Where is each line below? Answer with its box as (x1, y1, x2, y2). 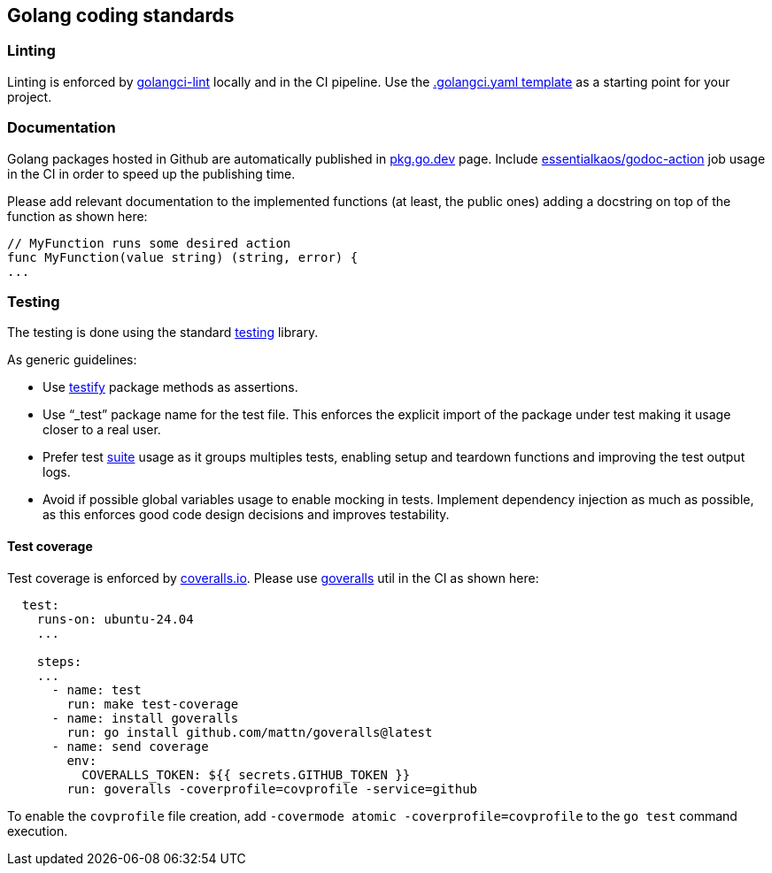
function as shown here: (7, 208, 148, 224)
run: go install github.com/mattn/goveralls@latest (66, 724, 433, 739)
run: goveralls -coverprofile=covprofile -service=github (66, 781, 478, 796)
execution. (7, 823, 68, 839)
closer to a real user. (42, 422, 161, 438)
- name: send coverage (51, 739, 209, 754)
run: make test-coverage (66, 696, 239, 711)
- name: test (51, 682, 142, 697)
